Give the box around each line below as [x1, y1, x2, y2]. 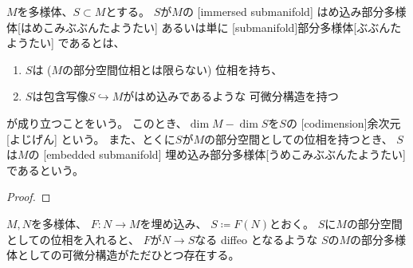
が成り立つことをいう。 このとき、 [6, 114, 187, 131]
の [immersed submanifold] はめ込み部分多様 [182, 3, 407, 19]
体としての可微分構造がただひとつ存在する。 [6, 246, 240, 263]
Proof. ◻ [6, 188, 51, 205]
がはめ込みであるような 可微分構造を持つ [123, 88, 339, 104]
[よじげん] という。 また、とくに [6, 130, 175, 147]
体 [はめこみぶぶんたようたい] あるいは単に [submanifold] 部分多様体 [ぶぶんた [6, 18, 402, 35]
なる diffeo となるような [195, 231, 318, 247]
